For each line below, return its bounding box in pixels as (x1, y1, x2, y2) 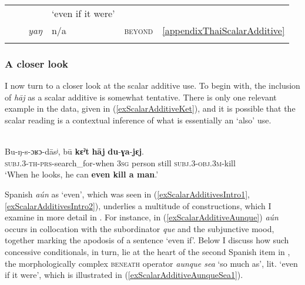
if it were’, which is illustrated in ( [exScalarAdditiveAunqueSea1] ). (5, 269, 243, 281)
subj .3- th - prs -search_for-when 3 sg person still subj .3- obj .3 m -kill (5, 156, 236, 169)
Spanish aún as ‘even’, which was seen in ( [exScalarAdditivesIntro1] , (5, 187, 250, 200)
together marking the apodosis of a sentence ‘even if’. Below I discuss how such (5, 234, 289, 246)
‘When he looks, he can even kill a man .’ (5, 168, 159, 180)
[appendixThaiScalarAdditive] (162, 24, 285, 37)
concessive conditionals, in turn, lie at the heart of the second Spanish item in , (5, 245, 290, 257)
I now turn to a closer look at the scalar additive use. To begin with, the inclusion (5, 79, 300, 92)
